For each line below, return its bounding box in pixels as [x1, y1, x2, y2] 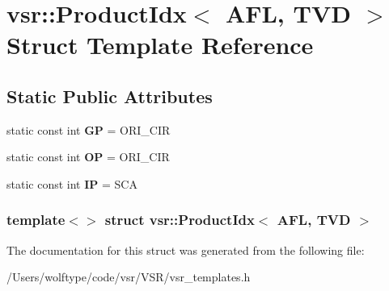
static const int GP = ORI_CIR [6, 121, 171, 138]
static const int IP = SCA [6, 175, 137, 192]
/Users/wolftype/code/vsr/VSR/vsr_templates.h [6, 268, 251, 285]
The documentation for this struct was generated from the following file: [6, 241, 365, 258]
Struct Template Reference [6, 28, 314, 61]
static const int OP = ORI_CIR [6, 148, 170, 165]
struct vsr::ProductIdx [104, 210, 255, 230]
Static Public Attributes [6, 83, 213, 108]
